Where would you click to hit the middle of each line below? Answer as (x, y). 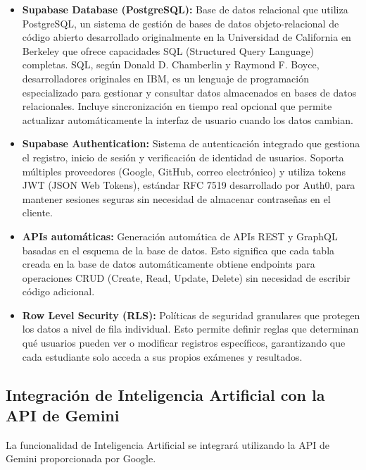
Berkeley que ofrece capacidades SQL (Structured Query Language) (168, 50)
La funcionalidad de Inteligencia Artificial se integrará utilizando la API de (168, 444)
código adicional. (58, 291)
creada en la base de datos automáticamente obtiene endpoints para (169, 264)
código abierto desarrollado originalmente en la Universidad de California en (187, 37)
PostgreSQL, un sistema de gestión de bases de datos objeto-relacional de (181, 23)
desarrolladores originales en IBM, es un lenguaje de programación (165, 78)
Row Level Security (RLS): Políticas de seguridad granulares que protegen (191, 315)
